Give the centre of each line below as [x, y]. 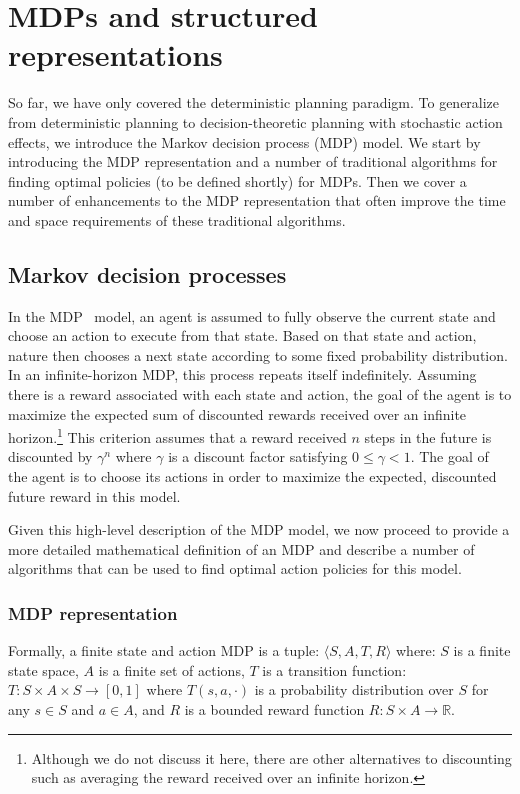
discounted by [50, 456]
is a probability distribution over [354, 689]
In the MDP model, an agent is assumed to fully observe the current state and [252, 315]
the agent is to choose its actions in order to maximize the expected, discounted [252, 476]
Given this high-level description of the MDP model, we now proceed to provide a [259, 529]
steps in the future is [428, 436]
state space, [43, 669]
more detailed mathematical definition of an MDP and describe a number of [241, 548]
